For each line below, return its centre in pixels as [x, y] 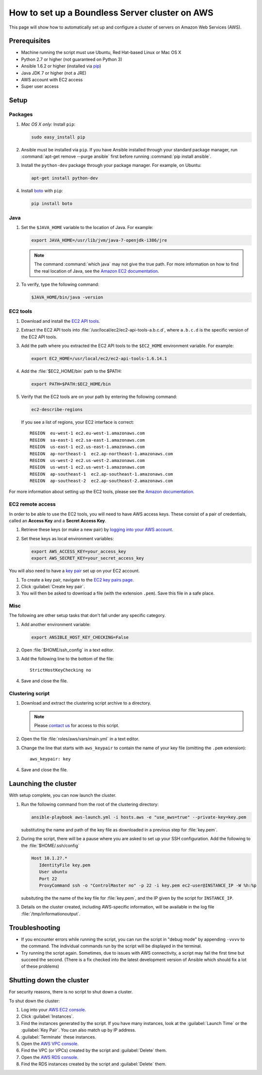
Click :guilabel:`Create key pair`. [53, 586]
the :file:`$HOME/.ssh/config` [50, 845]
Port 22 [48, 879]
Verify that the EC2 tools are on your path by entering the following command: [99, 397]
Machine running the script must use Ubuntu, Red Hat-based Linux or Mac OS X [101, 52]
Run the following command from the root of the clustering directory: [90, 804]
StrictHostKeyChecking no [61, 670]
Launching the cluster [43, 784]
